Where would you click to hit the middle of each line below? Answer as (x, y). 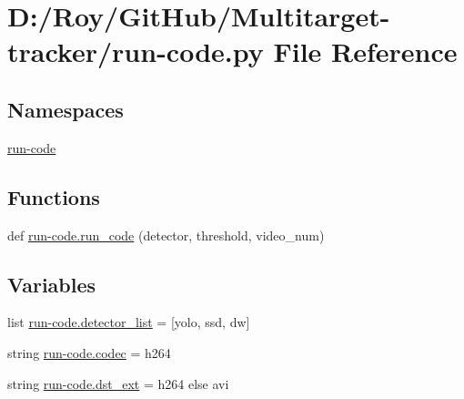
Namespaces (66, 109)
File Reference (365, 51)
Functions (54, 196)
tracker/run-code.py (136, 51)
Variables (52, 284)
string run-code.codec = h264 (89, 352)
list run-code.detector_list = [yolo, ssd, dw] (129, 322)
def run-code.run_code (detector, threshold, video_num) (166, 235)
